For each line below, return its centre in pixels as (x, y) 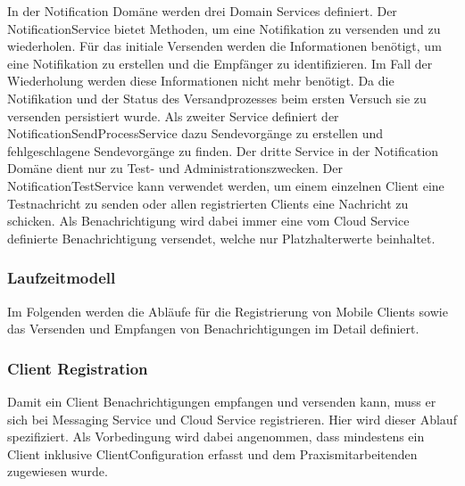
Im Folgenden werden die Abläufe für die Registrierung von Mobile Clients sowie (228, 311)
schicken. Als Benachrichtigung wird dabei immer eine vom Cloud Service (208, 221)
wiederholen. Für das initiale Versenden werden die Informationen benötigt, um (224, 46)
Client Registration (78, 368)
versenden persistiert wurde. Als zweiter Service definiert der (173, 115)
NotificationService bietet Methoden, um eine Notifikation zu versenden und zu (224, 28)
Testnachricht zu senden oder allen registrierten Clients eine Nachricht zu (208, 203)
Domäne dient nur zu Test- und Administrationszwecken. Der (175, 168)
